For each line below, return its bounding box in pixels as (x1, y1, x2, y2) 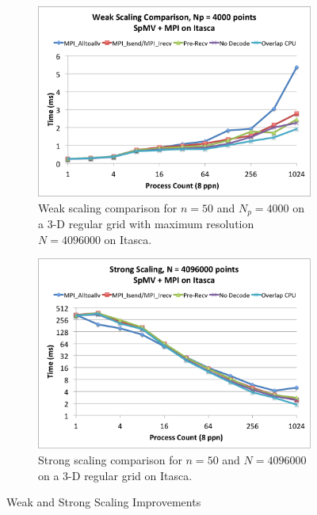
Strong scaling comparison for (38, 452, 182, 468)
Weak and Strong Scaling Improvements (6, 494, 201, 510)
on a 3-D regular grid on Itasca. (38, 467, 193, 483)
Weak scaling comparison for (38, 199, 178, 216)
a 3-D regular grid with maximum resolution (38, 216, 254, 232)
